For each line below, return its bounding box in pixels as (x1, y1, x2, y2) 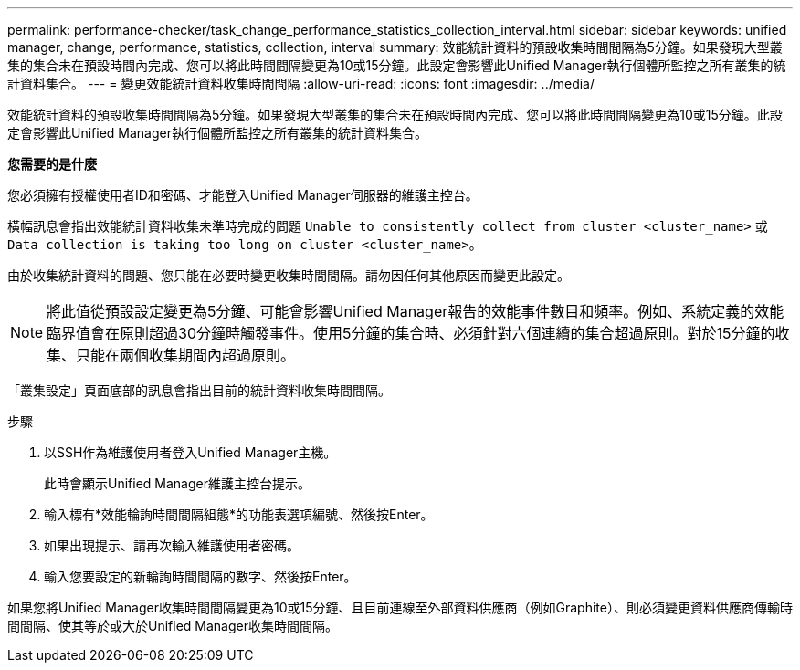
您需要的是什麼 (7, 156, 97, 172)
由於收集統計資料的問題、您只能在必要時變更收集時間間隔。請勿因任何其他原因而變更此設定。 (7, 267, 570, 283)
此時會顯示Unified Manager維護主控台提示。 (44, 476, 311, 491)
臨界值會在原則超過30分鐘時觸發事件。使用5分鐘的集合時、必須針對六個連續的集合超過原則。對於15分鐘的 (47, 324, 775, 342)
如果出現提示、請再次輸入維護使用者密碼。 (44, 538, 300, 553)
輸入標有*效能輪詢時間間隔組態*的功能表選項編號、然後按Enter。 (44, 507, 434, 522)
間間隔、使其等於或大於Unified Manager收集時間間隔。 (7, 618, 338, 633)
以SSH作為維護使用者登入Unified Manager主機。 (44, 445, 337, 460)
